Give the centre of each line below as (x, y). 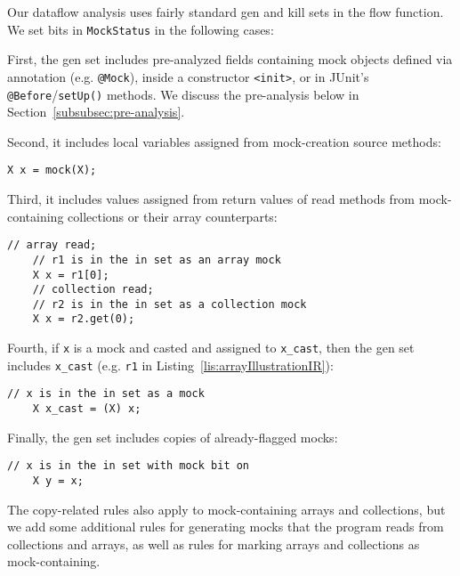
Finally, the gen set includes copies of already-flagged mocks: (173, 437)
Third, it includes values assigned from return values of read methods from (211, 199)
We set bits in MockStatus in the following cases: (141, 29)
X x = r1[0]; (71, 275)
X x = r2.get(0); (84, 319)
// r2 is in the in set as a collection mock (169, 304)
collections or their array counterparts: (173, 216)
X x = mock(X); (52, 170)
